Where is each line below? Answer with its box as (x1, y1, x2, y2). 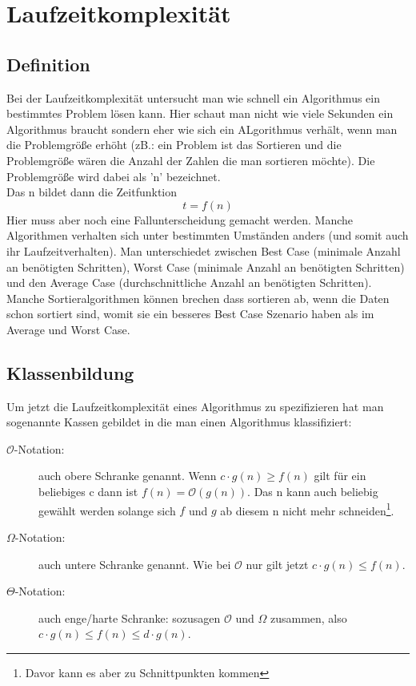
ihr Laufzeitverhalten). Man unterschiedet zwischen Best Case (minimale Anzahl (6, 242, 401, 259)
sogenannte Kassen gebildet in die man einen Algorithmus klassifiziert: (6, 414, 352, 430)
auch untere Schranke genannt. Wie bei (38, 555, 231, 572)
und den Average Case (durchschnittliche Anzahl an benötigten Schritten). (6, 274, 372, 291)
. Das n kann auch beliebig (247, 483, 378, 500)
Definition (6, 51, 90, 76)
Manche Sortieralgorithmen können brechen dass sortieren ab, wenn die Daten (6, 289, 390, 306)
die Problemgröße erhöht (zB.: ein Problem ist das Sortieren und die (6, 136, 342, 153)
